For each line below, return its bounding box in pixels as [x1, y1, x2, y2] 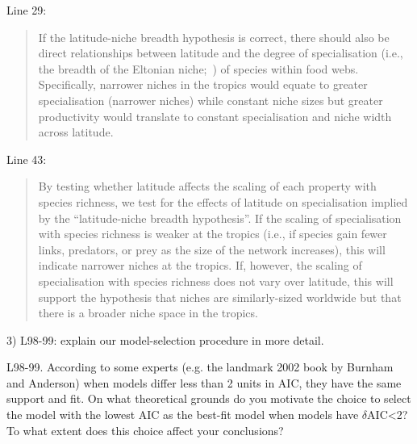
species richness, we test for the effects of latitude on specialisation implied [38, 193, 408, 210]
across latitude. [38, 124, 114, 140]
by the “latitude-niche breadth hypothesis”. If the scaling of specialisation [38, 209, 402, 226]
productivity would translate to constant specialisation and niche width [38, 107, 392, 124]
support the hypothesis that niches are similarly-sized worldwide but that [38, 288, 402, 305]
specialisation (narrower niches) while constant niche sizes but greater [38, 91, 383, 108]
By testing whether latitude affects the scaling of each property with [38, 178, 377, 195]
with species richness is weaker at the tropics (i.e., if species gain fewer [38, 225, 387, 242]
